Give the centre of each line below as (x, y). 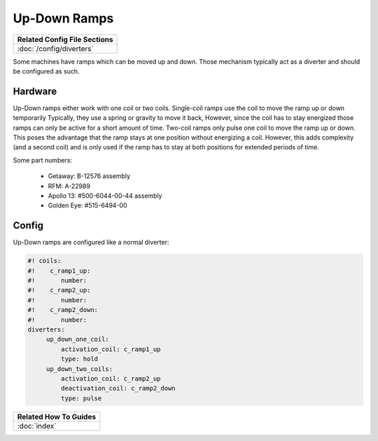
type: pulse (81, 398)
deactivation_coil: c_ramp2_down (118, 388)
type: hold (79, 359)
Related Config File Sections (65, 39)
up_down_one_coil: (78, 339)
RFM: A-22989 (69, 186)
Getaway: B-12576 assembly (89, 176)
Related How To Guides (57, 416)
